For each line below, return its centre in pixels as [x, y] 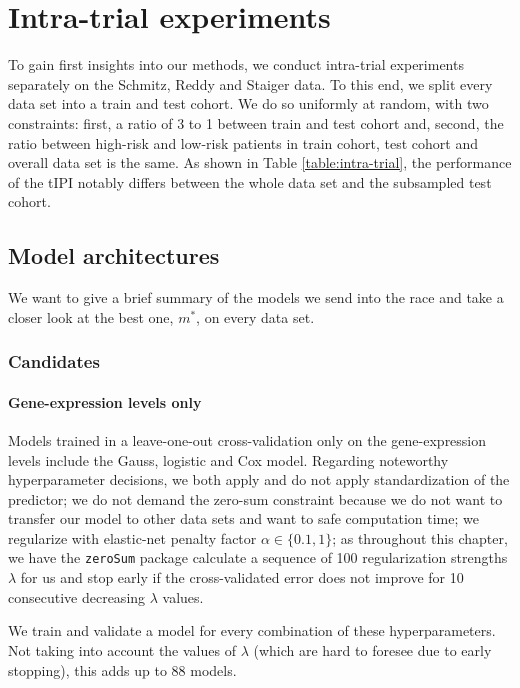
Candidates [54, 361]
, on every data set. [255, 316]
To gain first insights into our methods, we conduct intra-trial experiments [236, 64]
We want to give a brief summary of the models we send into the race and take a [256, 297]
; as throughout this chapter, [420, 537]
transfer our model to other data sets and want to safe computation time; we [243, 518]
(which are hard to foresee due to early [372, 649]
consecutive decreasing [77, 596]
